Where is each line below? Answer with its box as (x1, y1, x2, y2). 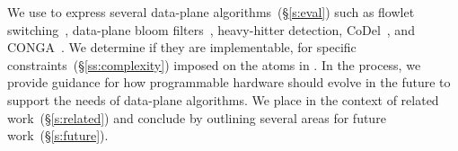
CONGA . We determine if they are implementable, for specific (7, 38, 357, 57)
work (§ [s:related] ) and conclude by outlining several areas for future (7, 108, 386, 127)
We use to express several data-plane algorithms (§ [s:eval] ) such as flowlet (7, 3, 415, 21)
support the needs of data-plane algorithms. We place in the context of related (7, 90, 439, 109)
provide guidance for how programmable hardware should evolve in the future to (7, 73, 451, 92)
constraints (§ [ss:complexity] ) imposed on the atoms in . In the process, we (7, 55, 421, 74)
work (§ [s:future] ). (7, 126, 109, 145)
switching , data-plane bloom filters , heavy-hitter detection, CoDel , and (7, 20, 415, 39)
